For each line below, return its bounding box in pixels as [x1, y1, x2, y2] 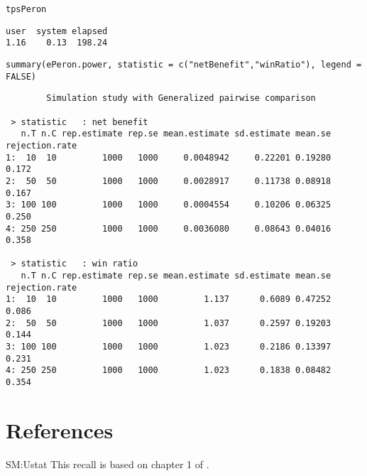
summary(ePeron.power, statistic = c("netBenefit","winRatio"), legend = [6, 59, 362, 70]
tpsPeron [6, 4, 47, 14]
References [6, 415, 114, 444]
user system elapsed [6, 26, 108, 36]
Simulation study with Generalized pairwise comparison [46, 93, 316, 104]
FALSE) [6, 71, 36, 82]
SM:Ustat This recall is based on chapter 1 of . [6, 456, 209, 471]
